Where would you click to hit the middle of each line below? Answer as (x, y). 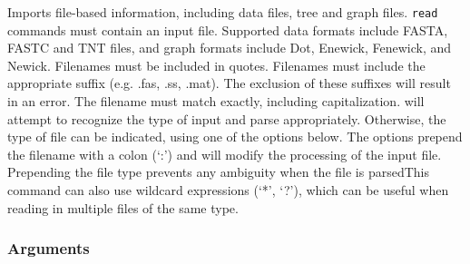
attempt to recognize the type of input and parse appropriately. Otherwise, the (227, 118)
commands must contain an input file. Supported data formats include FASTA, (228, 29)
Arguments (49, 248)
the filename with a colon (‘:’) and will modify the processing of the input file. (225, 154)
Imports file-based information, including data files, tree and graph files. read (223, 12)
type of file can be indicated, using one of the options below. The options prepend (235, 137)
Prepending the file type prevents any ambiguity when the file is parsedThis (218, 172)
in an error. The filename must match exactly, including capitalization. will (216, 101)
